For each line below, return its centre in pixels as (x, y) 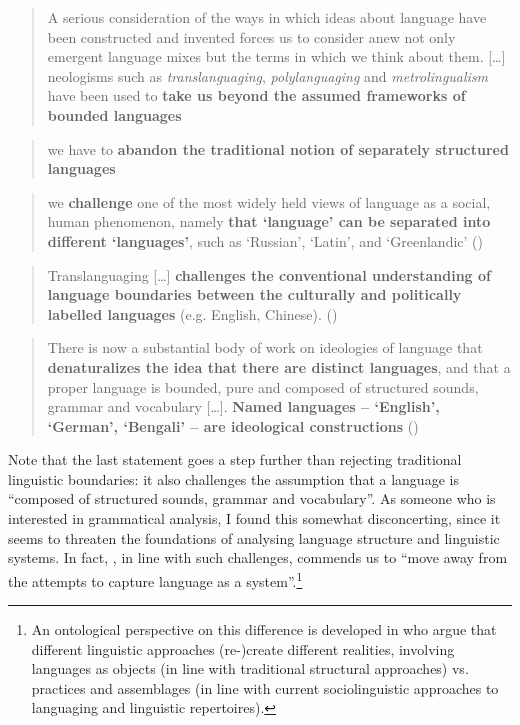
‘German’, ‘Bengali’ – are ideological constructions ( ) (233, 425)
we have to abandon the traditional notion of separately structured (278, 148)
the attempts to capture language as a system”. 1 (155, 579)
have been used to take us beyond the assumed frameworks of (256, 95)
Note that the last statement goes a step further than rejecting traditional (235, 459)
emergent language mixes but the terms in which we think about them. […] (276, 56)
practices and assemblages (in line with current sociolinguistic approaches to (265, 687)
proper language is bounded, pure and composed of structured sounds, (263, 386)
